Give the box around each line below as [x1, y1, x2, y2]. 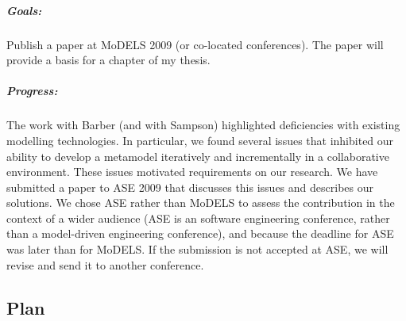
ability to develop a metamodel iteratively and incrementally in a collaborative [6, 147, 389, 164]
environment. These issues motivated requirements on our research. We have [6, 163, 378, 180]
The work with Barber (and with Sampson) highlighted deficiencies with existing [6, 117, 400, 133]
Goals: [6, 2, 42, 18]
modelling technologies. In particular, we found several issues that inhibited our [6, 132, 394, 148]
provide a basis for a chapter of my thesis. [6, 52, 211, 68]
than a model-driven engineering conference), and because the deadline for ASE [6, 225, 394, 242]
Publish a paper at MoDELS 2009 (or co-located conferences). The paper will [6, 36, 384, 52]
